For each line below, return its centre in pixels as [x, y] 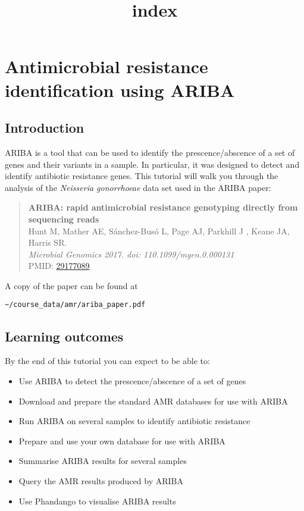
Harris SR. [48, 242]
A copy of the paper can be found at [71, 285]
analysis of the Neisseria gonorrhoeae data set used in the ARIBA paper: [138, 187]
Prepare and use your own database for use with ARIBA [122, 441]
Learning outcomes [64, 336]
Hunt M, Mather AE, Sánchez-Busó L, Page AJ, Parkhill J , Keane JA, [159, 231]
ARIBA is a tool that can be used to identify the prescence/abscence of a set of [150, 152]
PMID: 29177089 [59, 266]
